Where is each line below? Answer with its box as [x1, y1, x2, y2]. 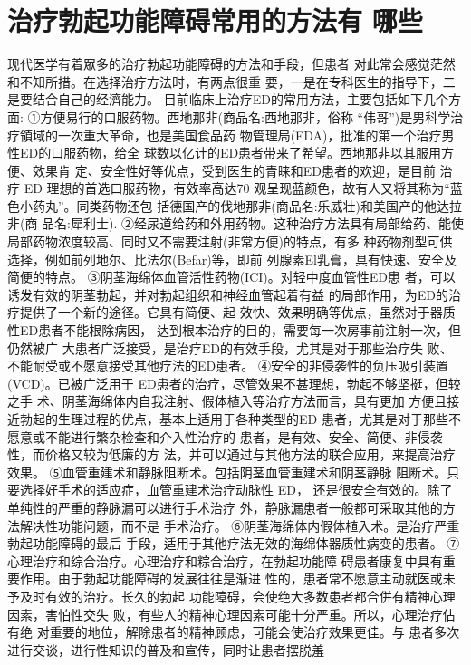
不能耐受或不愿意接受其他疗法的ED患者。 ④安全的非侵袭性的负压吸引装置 [7, 356, 448, 375]
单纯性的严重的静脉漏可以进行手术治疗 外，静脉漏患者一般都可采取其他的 [7, 497, 443, 516]
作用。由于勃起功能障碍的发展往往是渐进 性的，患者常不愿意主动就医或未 [19, 569, 456, 588]
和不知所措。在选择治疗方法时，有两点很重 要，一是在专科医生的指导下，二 [7, 72, 456, 91]
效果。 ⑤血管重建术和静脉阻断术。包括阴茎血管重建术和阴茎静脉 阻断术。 [7, 462, 447, 481]
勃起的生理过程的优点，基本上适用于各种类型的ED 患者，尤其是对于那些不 [19, 410, 461, 428]
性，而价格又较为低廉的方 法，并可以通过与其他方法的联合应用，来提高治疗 [7, 445, 456, 464]
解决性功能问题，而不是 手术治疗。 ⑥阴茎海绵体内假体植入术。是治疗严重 [19, 516, 460, 535]
